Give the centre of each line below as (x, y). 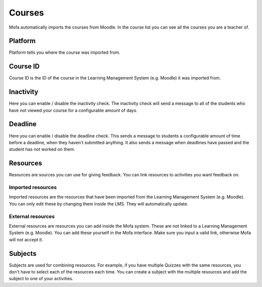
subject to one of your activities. (41, 279)
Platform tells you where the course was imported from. (65, 52)
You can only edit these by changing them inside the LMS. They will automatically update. (99, 203)
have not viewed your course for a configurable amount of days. (73, 110)
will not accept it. (26, 239)
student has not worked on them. (42, 149)
